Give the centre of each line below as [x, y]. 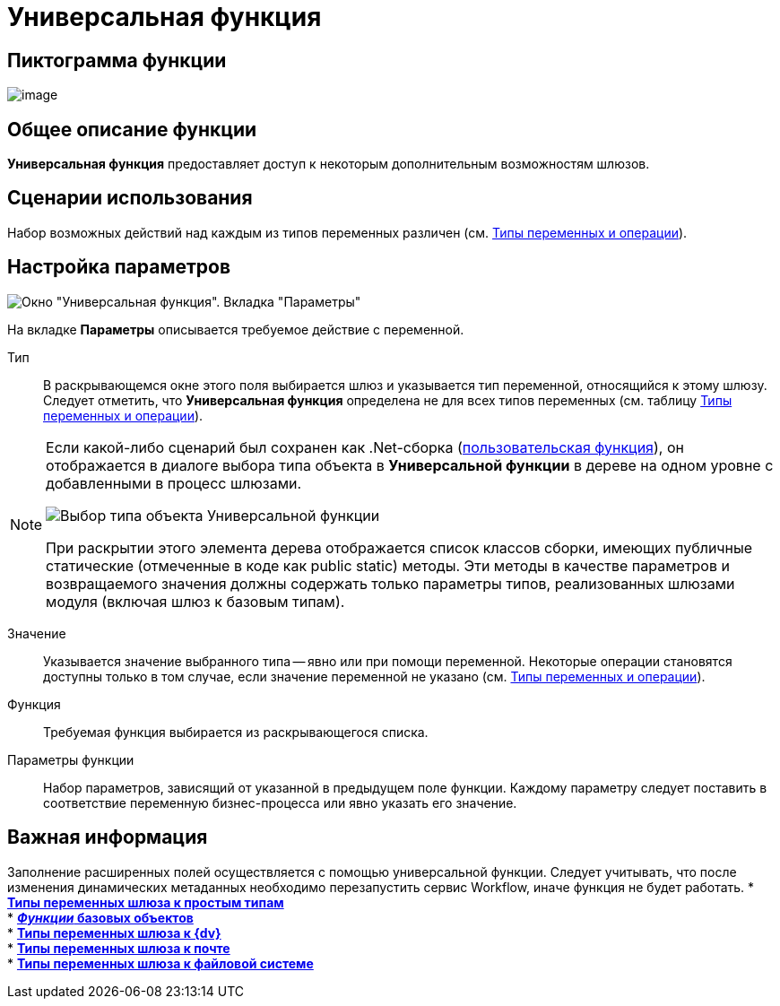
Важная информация [108, 837]
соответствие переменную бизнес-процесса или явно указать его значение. [280, 802]
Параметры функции [71, 759]
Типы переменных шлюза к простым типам [146, 902]
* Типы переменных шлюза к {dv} [114, 932]
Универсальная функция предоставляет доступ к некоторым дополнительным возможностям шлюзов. [329, 164]
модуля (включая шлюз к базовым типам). [195, 601]
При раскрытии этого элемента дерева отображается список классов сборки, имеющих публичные [399, 547]
